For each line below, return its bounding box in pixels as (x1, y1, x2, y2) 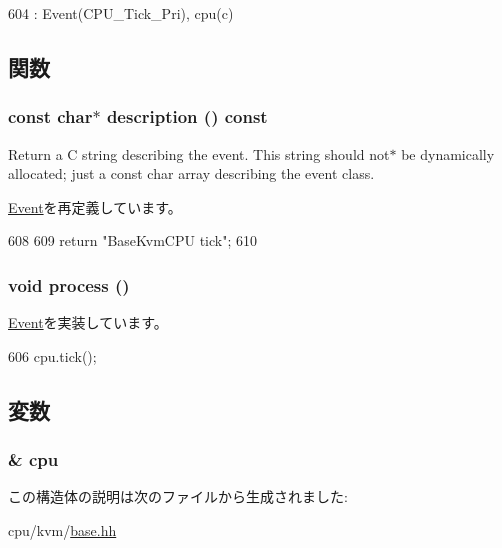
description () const (106, 104, 268, 129)
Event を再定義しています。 (8, 196, 182, 217)
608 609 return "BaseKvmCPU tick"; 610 (8, 230, 258, 251)
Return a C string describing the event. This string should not (8, 143, 390, 164)
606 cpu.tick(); (8, 345, 97, 366)
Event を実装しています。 (8, 312, 168, 333)
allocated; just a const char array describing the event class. (8, 163, 375, 184)
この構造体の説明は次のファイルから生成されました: (8, 486, 348, 507)
